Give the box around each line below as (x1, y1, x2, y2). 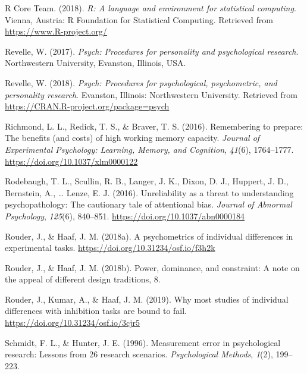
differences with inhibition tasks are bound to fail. (5, 304, 187, 317)
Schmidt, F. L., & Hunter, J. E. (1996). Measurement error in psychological (5, 336, 281, 348)
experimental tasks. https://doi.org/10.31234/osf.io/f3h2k (5, 241, 215, 254)
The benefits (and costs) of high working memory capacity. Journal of (5, 131, 260, 144)
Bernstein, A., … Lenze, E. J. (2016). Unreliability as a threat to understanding (5, 186, 294, 199)
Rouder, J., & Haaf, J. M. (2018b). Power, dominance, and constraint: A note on (5, 261, 300, 274)
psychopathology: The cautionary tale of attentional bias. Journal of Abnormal (5, 198, 292, 210)
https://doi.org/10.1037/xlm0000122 (5, 155, 138, 167)
